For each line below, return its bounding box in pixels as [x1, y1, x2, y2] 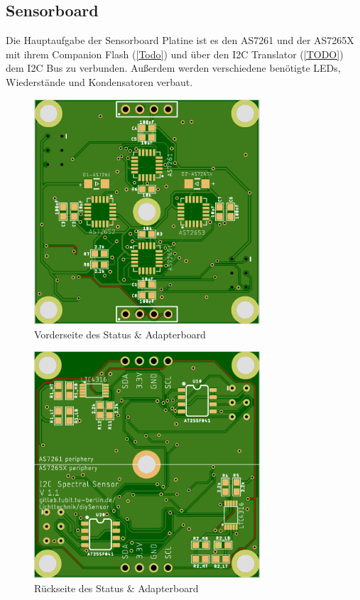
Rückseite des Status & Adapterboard [34, 580, 199, 595]
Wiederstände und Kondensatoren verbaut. [6, 74, 193, 89]
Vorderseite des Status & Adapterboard [34, 326, 206, 341]
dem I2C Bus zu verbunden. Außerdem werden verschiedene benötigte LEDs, [6, 60, 341, 75]
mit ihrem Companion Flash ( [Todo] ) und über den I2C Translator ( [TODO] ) [6, 46, 344, 61]
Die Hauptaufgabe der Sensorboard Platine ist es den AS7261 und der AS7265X [6, 33, 354, 48]
